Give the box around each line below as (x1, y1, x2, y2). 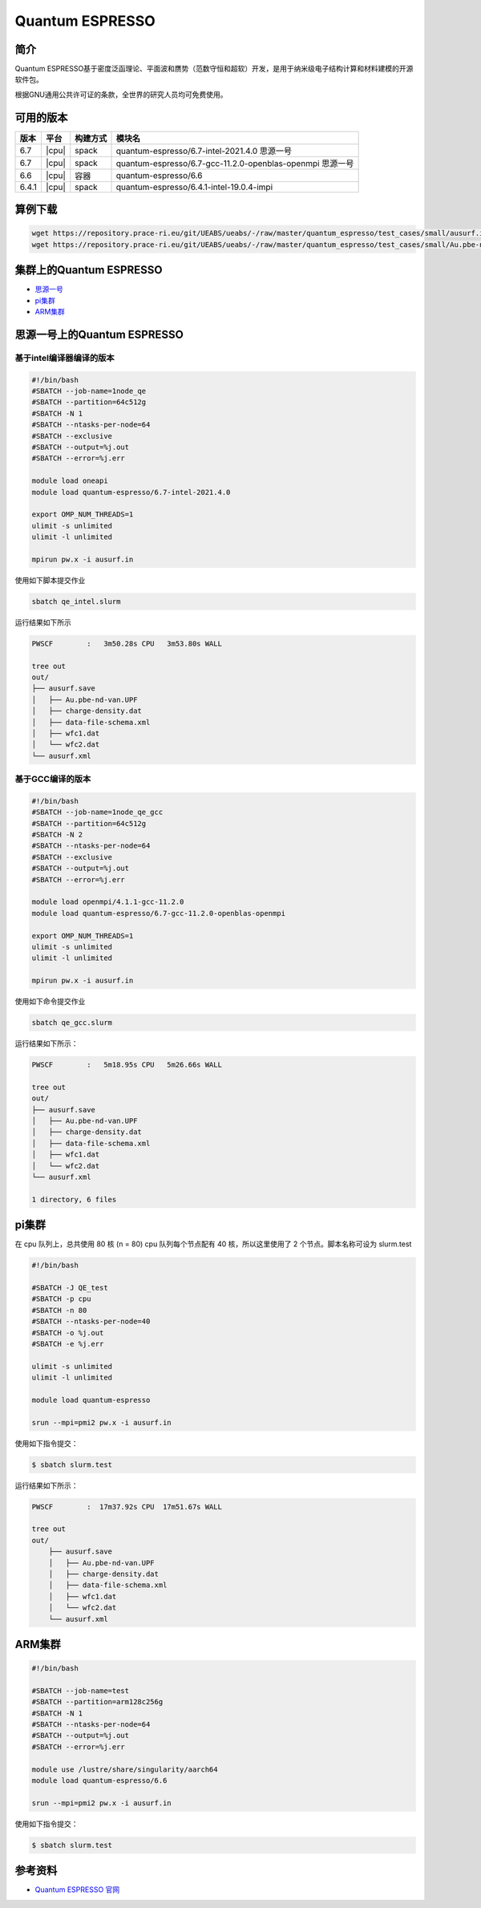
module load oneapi (31, 476, 108, 485)
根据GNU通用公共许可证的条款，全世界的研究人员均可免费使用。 (14, 89, 228, 99)
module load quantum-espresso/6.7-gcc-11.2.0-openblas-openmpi (31, 909, 286, 918)
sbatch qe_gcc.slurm (31, 1019, 112, 1027)
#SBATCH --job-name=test (31, 1686, 130, 1695)
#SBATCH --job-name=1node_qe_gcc (31, 808, 164, 817)
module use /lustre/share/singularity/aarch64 (31, 1764, 218, 1774)
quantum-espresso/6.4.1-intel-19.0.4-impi (115, 181, 273, 192)
